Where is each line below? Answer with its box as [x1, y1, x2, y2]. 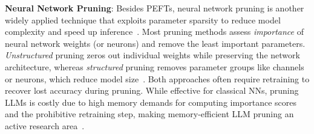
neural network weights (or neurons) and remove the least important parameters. [5, 37, 306, 49]
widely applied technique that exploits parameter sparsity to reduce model [5, 13, 281, 26]
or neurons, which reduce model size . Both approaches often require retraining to [5, 72, 310, 85]
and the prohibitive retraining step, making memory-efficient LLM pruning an [5, 108, 294, 120]
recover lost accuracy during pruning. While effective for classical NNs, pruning [5, 84, 299, 97]
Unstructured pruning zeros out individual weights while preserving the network [5, 49, 300, 61]
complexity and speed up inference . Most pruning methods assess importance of [5, 25, 304, 38]
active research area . [5, 119, 85, 132]
